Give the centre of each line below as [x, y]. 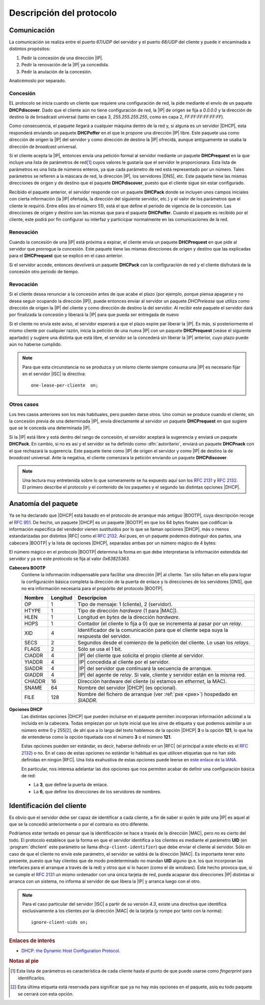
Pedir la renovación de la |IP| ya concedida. [65, 65]
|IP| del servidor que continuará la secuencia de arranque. [145, 669]
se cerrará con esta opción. [46, 994]
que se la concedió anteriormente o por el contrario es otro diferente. [79, 824]
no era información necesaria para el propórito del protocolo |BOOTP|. [93, 588]
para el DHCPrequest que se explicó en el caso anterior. [66, 256]
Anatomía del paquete [44, 504]
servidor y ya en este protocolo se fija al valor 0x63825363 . [69, 559]
